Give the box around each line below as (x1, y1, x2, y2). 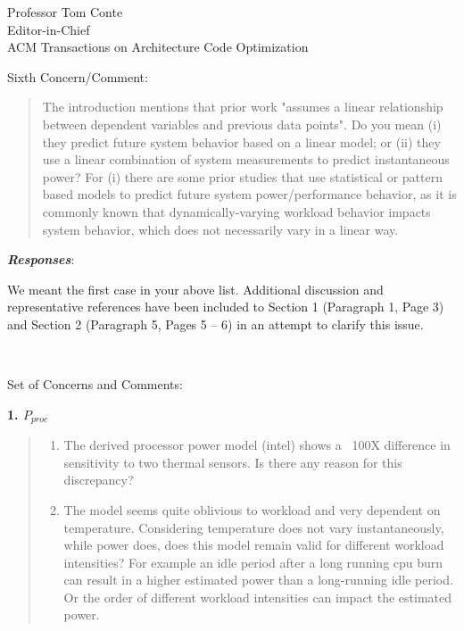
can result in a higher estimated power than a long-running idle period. (63, 570, 453, 589)
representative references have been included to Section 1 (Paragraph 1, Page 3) (7, 297, 444, 316)
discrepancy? (63, 470, 134, 489)
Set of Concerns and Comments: (7, 375, 183, 394)
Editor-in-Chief (7, 20, 90, 38)
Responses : (7, 250, 75, 269)
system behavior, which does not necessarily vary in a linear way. (42, 220, 399, 238)
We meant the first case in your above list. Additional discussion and (7, 279, 384, 298)
